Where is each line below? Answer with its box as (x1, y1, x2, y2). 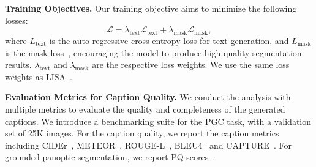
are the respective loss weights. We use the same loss (92, 58, 290, 71)
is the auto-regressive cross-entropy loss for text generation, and (49, 34, 289, 46)
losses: (5, 13, 28, 26)
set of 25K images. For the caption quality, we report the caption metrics (5, 127, 279, 139)
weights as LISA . (5, 70, 73, 83)
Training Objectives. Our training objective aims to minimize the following (5, 2, 297, 14)
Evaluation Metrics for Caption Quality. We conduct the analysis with (5, 91, 291, 103)
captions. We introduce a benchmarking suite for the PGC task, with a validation (5, 114, 312, 127)
